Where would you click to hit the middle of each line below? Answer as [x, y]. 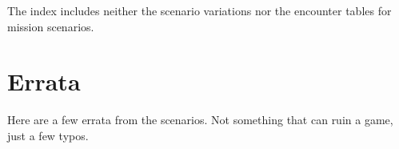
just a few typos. [48, 135]
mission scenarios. [51, 26]
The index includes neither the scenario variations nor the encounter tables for [199, 10]
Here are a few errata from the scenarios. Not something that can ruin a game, [200, 120]
